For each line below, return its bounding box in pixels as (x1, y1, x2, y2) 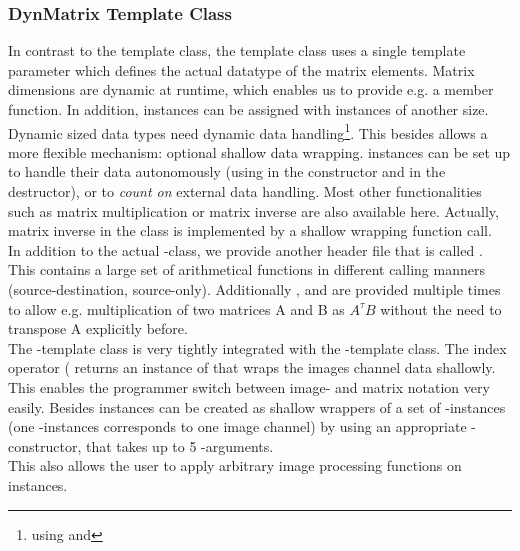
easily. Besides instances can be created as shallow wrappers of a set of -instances (8, 396, 506, 417)
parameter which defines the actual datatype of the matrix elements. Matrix (8, 59, 475, 80)
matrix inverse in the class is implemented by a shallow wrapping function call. (8, 220, 492, 241)
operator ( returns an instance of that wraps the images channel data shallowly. (8, 357, 496, 378)
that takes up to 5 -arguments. (85, 435, 274, 456)
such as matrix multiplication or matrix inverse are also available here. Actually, (8, 200, 499, 221)
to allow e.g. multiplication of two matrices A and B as (8, 298, 345, 319)
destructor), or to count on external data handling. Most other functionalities (8, 181, 482, 202)
